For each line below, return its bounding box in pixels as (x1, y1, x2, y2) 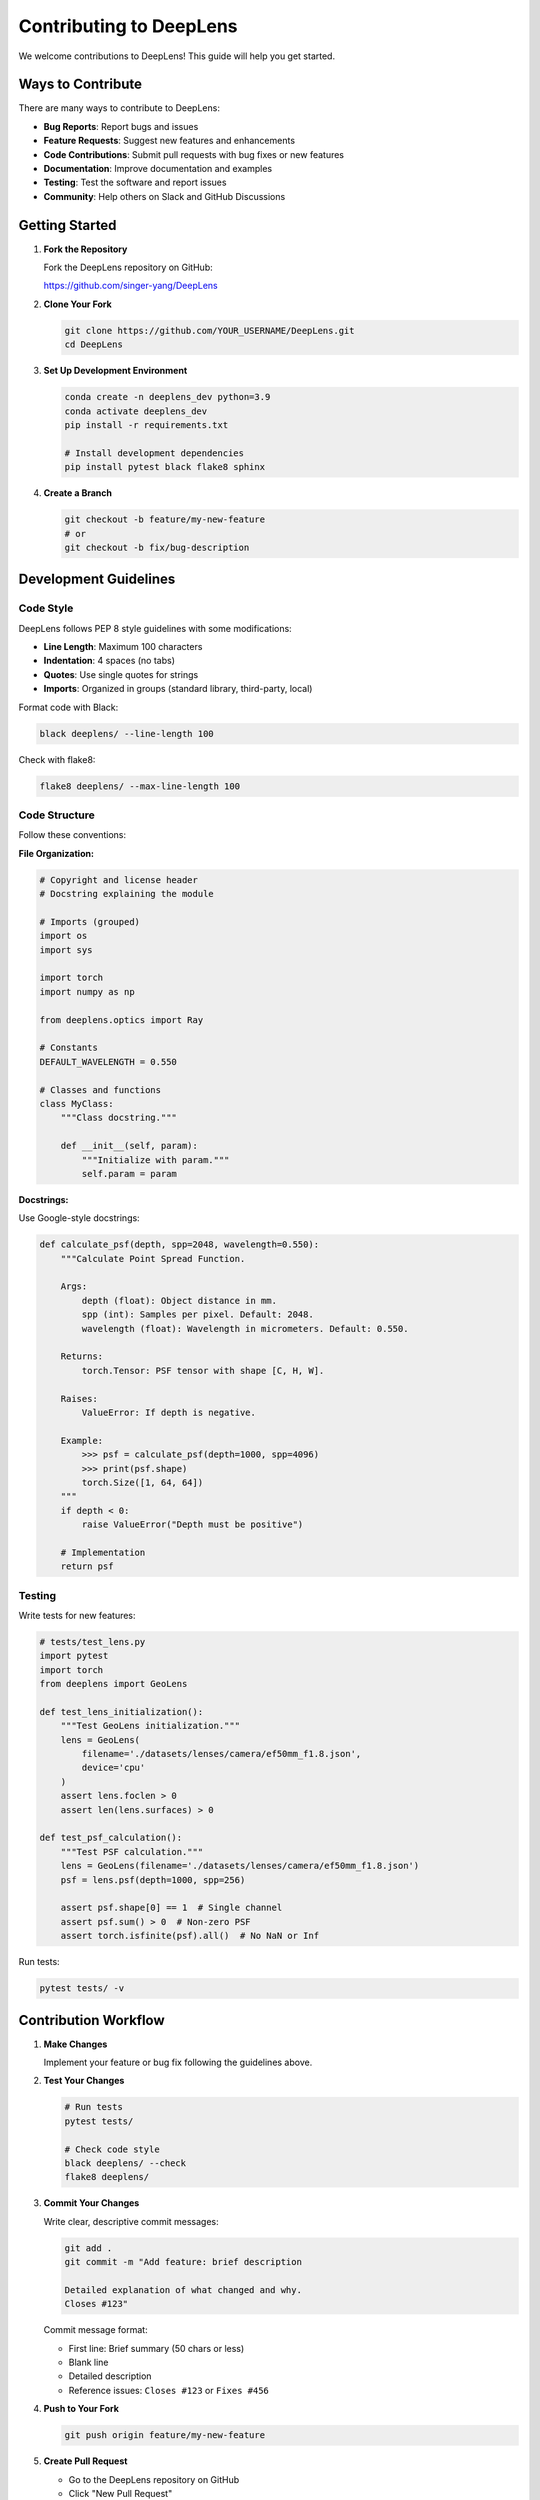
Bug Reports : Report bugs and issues (43, 120, 199, 132)
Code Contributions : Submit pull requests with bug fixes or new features (43, 148, 345, 160)
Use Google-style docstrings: (18, 1212, 140, 1224)
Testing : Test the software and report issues (43, 176, 227, 189)
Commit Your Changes (43, 2197, 140, 2209)
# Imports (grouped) (39, 916, 140, 927)
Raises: (60, 1393, 99, 1404)
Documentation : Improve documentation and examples (43, 163, 273, 175)
